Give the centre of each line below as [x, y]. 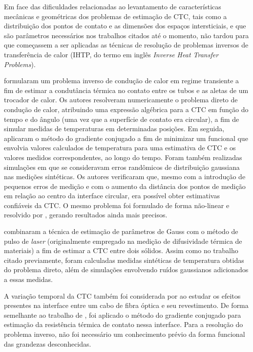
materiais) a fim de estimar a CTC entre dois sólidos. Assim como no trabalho [121, 250]
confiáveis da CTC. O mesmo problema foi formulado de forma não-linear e [117, 205]
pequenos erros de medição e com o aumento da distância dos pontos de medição [125, 186]
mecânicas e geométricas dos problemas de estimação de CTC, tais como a [116, 16]
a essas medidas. [28, 279]
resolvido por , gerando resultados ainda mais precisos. [86, 215]
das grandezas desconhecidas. [48, 343]
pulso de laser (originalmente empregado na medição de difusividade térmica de [123, 241]
